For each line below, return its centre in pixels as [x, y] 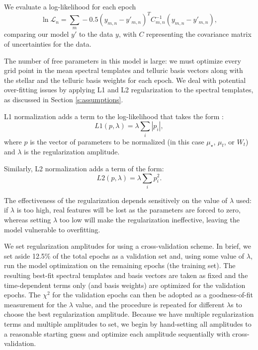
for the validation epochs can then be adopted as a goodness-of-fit [153, 295]
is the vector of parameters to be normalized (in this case [117, 141]
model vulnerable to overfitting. [52, 229]
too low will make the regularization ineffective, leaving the [149, 220]
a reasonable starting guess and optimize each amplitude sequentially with [117, 333]
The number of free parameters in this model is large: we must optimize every [123, 60]
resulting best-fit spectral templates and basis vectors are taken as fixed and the [126, 275]
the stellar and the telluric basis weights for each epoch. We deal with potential [125, 80]
